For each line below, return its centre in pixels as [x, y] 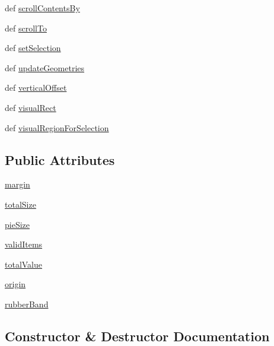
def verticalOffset [36, 88]
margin [17, 184]
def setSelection [33, 48]
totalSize [20, 204]
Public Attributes [60, 159]
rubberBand [27, 304]
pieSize [17, 224]
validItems [24, 244]
